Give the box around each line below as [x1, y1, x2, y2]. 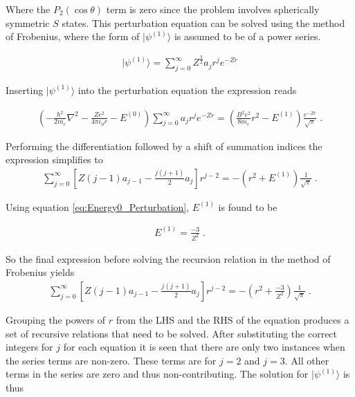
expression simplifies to [6, 152, 103, 167]
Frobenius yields [6, 265, 75, 279]
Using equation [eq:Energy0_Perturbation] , [6, 199, 190, 214]
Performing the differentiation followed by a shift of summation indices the [6, 138, 322, 153]
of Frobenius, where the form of [6, 29, 140, 44]
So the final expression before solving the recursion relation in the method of [6, 251, 331, 266]
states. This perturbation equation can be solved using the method [62, 15, 345, 30]
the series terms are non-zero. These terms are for [6, 353, 217, 367]
